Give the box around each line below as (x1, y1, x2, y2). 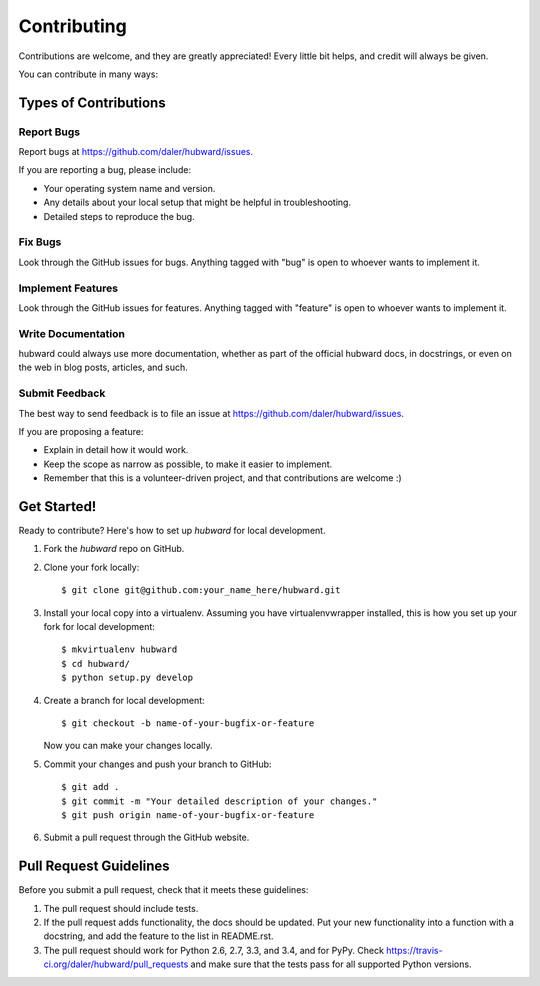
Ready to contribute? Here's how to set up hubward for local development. (18, 525, 326, 537)
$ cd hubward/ (61, 658, 130, 669)
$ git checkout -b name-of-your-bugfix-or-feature (61, 717, 315, 729)
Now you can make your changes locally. (43, 740, 213, 752)
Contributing (18, 15, 127, 37)
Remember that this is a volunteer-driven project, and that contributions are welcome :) (43, 472, 402, 484)
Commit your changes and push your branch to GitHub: (43, 758, 272, 770)
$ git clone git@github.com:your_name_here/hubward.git (61, 585, 341, 596)
